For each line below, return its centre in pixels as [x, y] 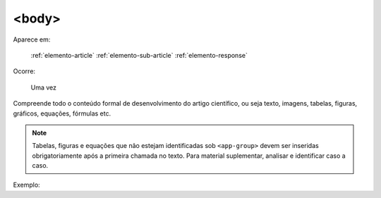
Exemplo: [26, 185]
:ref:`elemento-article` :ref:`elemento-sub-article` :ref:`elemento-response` [139, 55]
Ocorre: [24, 71]
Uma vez [43, 87]
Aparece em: [32, 39]
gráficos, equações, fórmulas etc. [62, 113]
